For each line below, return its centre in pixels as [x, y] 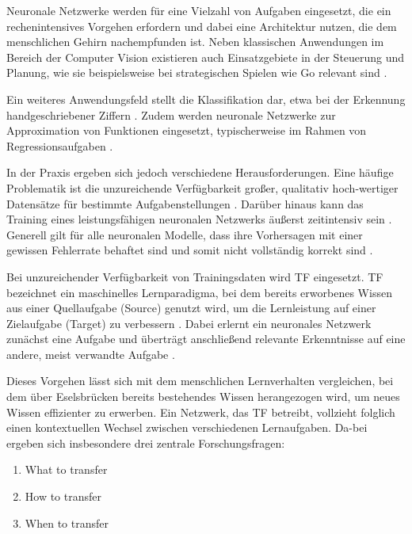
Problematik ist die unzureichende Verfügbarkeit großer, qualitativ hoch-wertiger [202, 187]
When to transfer [67, 523]
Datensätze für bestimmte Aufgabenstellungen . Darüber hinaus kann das [185, 203]
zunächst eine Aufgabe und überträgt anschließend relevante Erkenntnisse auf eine [206, 339]
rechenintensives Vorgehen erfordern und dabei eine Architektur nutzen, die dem [202, 26]
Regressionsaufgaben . [60, 145]
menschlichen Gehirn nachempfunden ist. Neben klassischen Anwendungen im [195, 42]
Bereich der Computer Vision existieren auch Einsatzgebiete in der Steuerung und [206, 57]
